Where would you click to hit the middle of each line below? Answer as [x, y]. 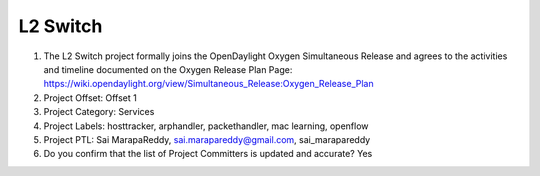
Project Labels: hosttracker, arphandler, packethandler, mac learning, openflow [206, 126]
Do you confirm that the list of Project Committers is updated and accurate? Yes [208, 154]
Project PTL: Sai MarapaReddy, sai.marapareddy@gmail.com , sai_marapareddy [207, 139]
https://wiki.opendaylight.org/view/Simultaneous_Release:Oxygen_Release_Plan [208, 84]
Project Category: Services [99, 112]
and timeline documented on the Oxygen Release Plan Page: [168, 69]
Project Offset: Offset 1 [90, 97]
